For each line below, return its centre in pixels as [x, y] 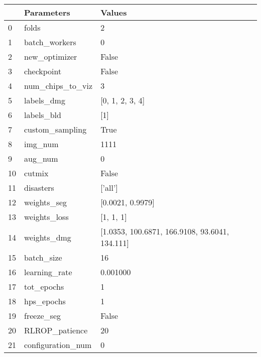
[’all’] [109, 188]
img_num [41, 144]
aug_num [41, 158]
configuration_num [58, 345]
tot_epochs [44, 286]
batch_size [43, 257]
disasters [39, 188]
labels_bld [43, 115]
